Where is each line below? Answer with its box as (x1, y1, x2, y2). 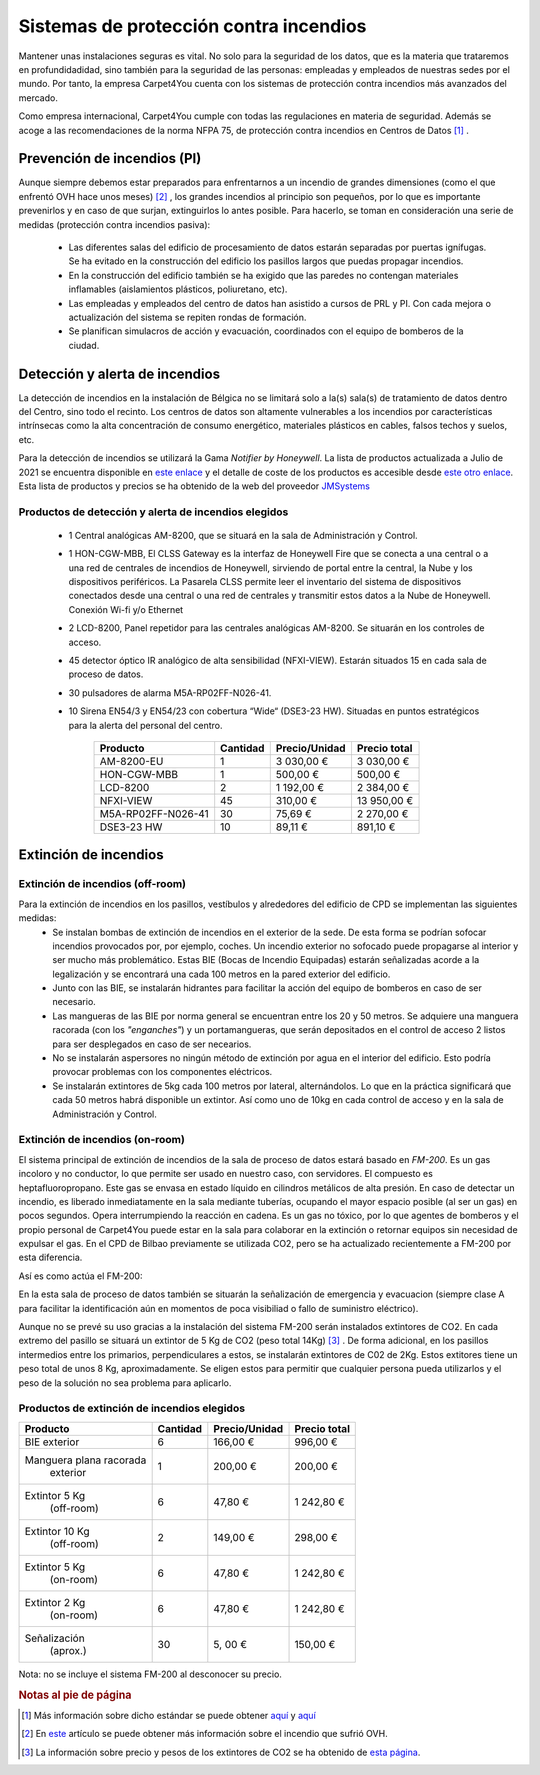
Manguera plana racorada (24, 1453, 147, 1467)
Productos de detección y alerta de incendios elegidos (18, 505, 289, 519)
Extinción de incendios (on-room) (18, 1133, 185, 1147)
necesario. (52, 996, 97, 1008)
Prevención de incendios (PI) (18, 150, 202, 167)
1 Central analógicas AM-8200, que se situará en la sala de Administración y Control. (68, 529, 419, 541)
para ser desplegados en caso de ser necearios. (52, 1038, 252, 1050)
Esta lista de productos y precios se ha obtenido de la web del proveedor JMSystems (18, 480, 370, 492)
